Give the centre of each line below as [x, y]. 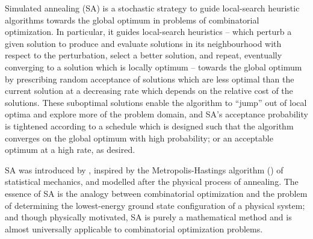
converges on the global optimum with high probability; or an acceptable [139, 138]
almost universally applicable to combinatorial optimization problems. [134, 228]
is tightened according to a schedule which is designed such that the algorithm [149, 126]
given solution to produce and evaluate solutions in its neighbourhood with [143, 43]
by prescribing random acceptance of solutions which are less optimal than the [150, 79]
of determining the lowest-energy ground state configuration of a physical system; [155, 205]
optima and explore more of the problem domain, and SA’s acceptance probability [156, 114]
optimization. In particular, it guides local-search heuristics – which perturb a [148, 32]
